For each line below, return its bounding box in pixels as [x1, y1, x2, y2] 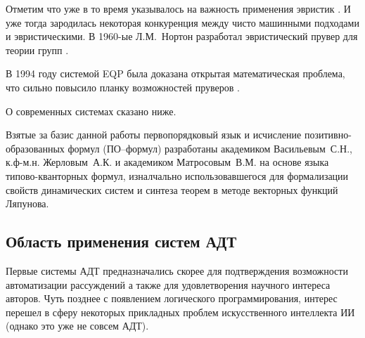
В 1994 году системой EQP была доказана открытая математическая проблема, [6, 66, 345, 81]
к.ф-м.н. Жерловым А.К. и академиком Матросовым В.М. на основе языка [6, 155, 329, 169]
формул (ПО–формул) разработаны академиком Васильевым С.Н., [68, 141, 352, 155]
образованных [6, 141, 65, 155]
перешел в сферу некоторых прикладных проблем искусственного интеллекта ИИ [6, 304, 355, 319]
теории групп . [6, 42, 69, 57]
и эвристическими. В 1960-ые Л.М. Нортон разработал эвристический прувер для [6, 29, 358, 44]
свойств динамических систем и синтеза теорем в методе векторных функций [6, 182, 338, 197]
